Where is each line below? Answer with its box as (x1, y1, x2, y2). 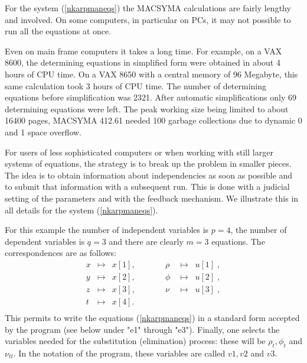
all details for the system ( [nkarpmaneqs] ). (5, 203, 158, 216)
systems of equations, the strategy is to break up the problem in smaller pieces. (5, 157, 292, 170)
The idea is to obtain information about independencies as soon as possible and (5, 168, 293, 181)
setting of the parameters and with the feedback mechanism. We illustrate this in (5, 192, 299, 204)
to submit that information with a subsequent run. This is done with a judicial (5, 180, 290, 193)
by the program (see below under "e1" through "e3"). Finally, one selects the (5, 323, 280, 335)
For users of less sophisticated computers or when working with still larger (5, 145, 273, 158)
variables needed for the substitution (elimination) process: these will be (5, 335, 266, 347)
